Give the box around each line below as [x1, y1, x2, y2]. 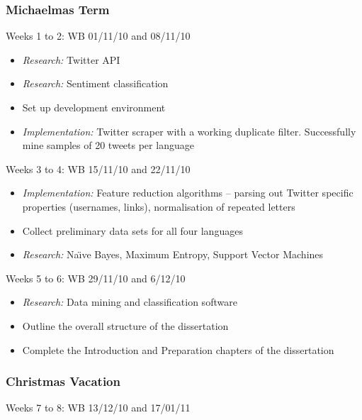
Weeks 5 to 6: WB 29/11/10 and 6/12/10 [6, 270, 186, 285]
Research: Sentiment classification [22, 76, 169, 91]
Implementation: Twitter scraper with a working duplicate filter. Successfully [22, 123, 356, 138]
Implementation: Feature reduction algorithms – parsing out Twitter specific [22, 185, 353, 200]
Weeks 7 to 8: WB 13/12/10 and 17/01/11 [6, 400, 191, 415]
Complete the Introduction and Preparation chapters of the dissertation [22, 342, 334, 357]
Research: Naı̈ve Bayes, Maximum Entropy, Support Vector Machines [22, 247, 324, 262]
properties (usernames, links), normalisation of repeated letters [22, 199, 295, 214]
